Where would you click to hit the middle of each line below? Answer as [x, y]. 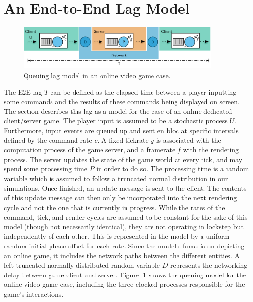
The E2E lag [23, 92]
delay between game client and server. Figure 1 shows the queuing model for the [125, 274]
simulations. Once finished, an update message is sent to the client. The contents [125, 188]
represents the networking [209, 265]
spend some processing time [46, 169]
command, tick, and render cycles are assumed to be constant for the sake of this [126, 217]
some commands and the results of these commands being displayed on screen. [122, 101]
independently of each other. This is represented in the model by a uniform [117, 236]
